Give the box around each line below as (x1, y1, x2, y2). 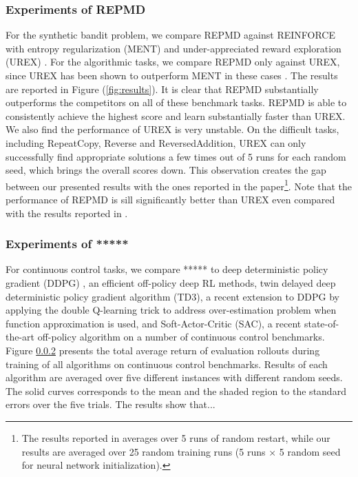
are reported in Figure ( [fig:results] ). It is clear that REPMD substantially (6, 81, 319, 96)
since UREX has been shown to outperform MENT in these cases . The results (6, 68, 338, 82)
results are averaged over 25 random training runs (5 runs (21, 444, 266, 458)
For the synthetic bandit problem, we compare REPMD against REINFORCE (6, 28, 336, 42)
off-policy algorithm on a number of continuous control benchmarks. (37, 329, 325, 344)
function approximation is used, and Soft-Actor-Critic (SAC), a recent (6, 316, 302, 330)
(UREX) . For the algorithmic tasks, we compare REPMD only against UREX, (6, 54, 340, 69)
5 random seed (279, 444, 341, 458)
